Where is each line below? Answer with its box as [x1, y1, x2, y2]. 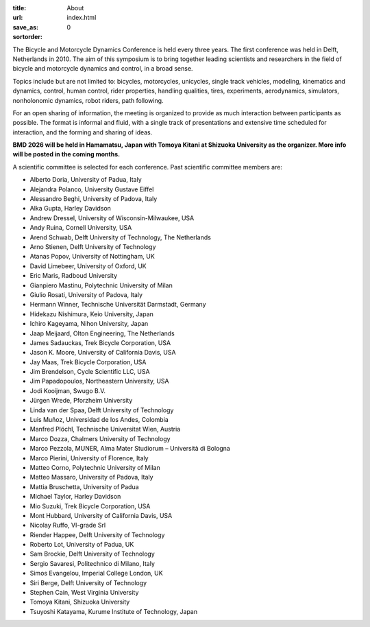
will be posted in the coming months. [12, 150, 120, 158]
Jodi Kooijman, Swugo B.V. [29, 386, 106, 394]
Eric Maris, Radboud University [29, 272, 118, 280]
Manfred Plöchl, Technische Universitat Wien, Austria [29, 425, 181, 434]
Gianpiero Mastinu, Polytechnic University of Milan [29, 281, 173, 289]
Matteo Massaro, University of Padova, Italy [29, 473, 153, 482]
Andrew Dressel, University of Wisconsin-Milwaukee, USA [29, 213, 195, 222]
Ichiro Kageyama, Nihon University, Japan [29, 320, 149, 328]
